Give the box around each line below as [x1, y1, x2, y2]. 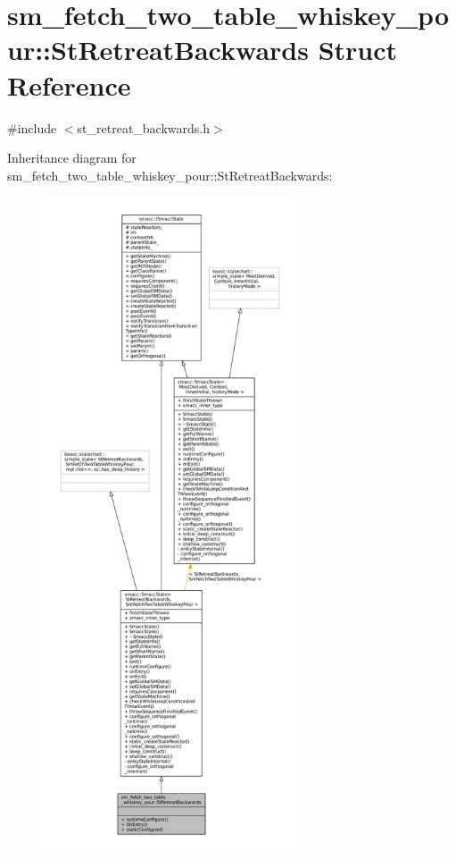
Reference [7, 66, 131, 103]
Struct [318, 31, 398, 68]
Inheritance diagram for [7, 148, 137, 167]
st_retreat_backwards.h [77, 118, 211, 137]
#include [7, 118, 57, 137]
